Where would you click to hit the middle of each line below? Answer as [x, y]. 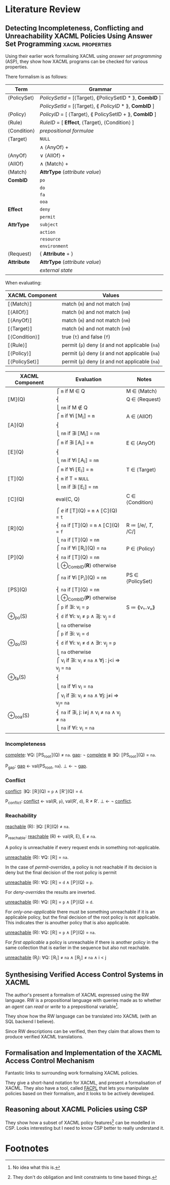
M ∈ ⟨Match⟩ [142, 391]
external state [56, 270]
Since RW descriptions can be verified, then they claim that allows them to [83, 1031]
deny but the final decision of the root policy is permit [61, 873]
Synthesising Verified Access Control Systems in [84, 975]
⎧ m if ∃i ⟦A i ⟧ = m [74, 443]
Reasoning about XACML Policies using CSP [76, 1109]
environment [54, 246]
